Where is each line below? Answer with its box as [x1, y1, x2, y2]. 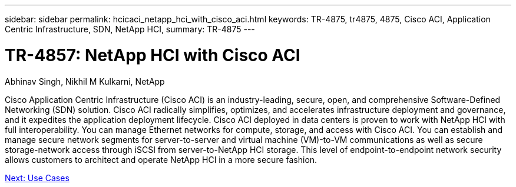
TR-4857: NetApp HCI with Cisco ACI [5, 45, 300, 65]
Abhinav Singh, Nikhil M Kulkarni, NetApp [5, 76, 165, 86]
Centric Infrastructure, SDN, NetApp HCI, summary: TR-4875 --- [5, 24, 255, 34]
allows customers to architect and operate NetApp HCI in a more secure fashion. [5, 154, 317, 165]
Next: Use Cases [5, 172, 70, 183]
